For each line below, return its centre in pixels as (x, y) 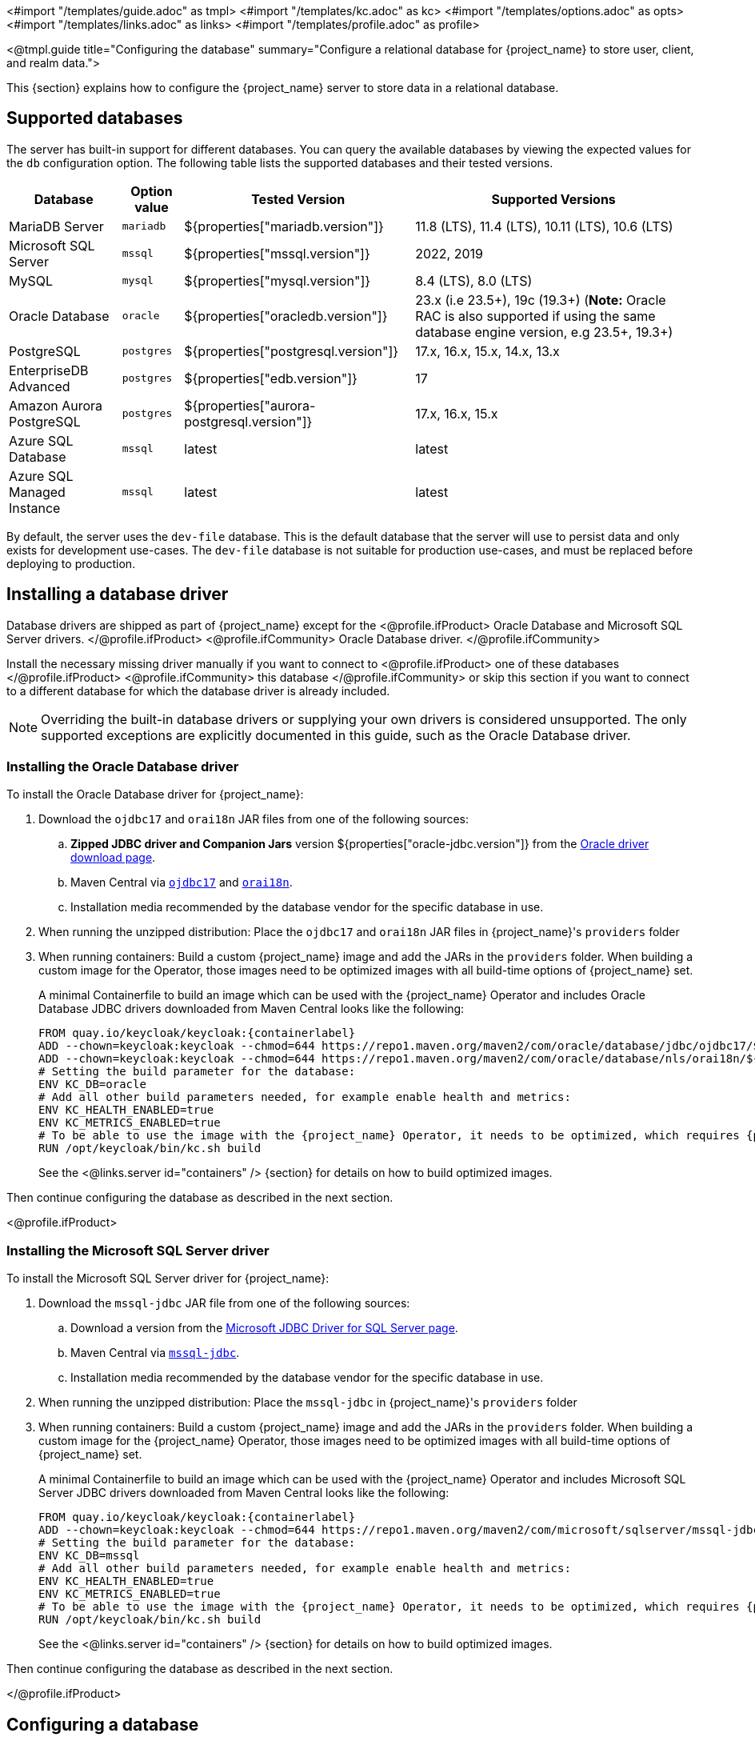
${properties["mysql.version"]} (278, 280)
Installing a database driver (118, 594)
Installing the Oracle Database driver (123, 767)
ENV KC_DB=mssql (89, 1556)
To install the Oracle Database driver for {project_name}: (155, 794)
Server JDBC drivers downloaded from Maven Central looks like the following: (244, 1493)
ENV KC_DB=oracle (92, 1085)
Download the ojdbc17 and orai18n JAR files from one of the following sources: (254, 819)
